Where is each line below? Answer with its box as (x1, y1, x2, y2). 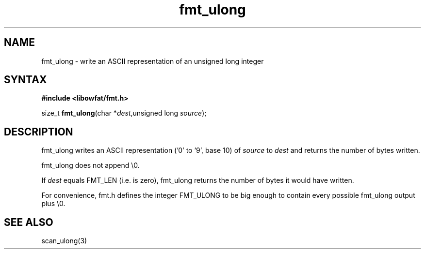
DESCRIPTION (4, 125, 73, 138)
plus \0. (41, 199, 65, 208)
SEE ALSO (4, 216, 53, 228)
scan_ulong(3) (41, 237, 87, 245)
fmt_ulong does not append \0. (41, 161, 140, 170)
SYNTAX (4, 74, 47, 86)
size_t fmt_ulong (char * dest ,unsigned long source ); (41, 109, 207, 118)
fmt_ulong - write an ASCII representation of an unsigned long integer (41, 57, 264, 65)
